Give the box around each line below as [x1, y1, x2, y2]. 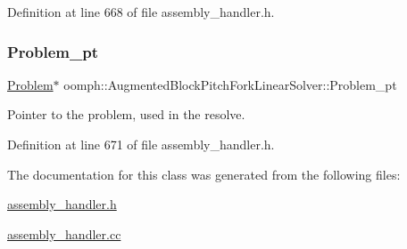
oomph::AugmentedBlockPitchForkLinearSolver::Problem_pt [63, 75, 397, 93]
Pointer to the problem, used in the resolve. [7, 105, 245, 124]
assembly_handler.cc [7, 224, 121, 243]
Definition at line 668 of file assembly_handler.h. [7, 3, 275, 20]
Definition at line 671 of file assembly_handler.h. [7, 135, 275, 153]
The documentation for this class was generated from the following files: [7, 165, 401, 183]
